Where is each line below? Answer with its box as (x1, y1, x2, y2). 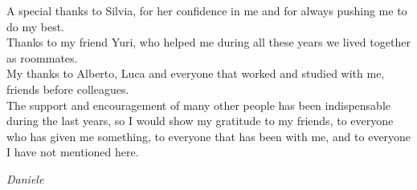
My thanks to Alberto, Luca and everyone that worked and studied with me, (6, 65, 385, 82)
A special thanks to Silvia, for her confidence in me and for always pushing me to (6, 2, 407, 18)
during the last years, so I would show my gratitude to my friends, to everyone (6, 112, 394, 129)
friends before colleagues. (6, 80, 129, 97)
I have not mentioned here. (6, 144, 139, 160)
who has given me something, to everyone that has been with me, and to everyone (6, 127, 411, 144)
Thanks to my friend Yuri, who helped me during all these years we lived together (6, 34, 411, 51)
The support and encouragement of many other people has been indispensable (6, 96, 391, 113)
